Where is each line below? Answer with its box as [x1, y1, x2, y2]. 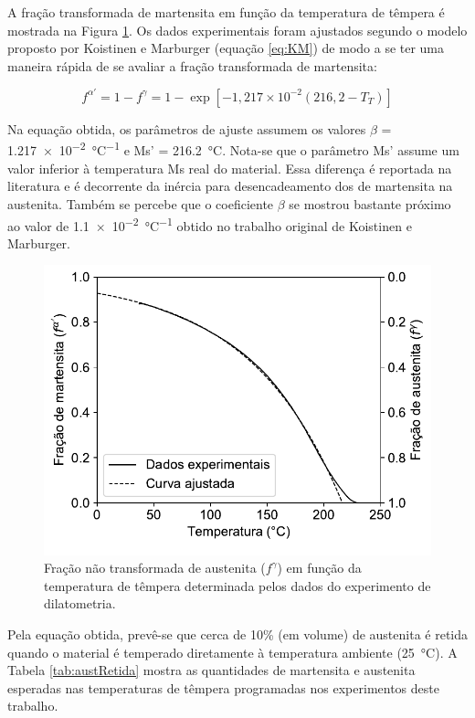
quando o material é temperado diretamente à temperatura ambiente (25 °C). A [7, 642, 458, 661]
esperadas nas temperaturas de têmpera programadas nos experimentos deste [7, 678, 439, 697]
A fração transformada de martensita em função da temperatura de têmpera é [7, 3, 445, 21]
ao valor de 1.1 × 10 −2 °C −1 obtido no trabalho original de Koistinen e [7, 213, 412, 235]
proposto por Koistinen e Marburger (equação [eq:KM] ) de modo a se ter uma [7, 38, 445, 58]
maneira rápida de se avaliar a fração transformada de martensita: [7, 56, 377, 75]
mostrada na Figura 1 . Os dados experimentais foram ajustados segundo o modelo [7, 20, 468, 39]
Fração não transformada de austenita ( [44, 558, 266, 577]
